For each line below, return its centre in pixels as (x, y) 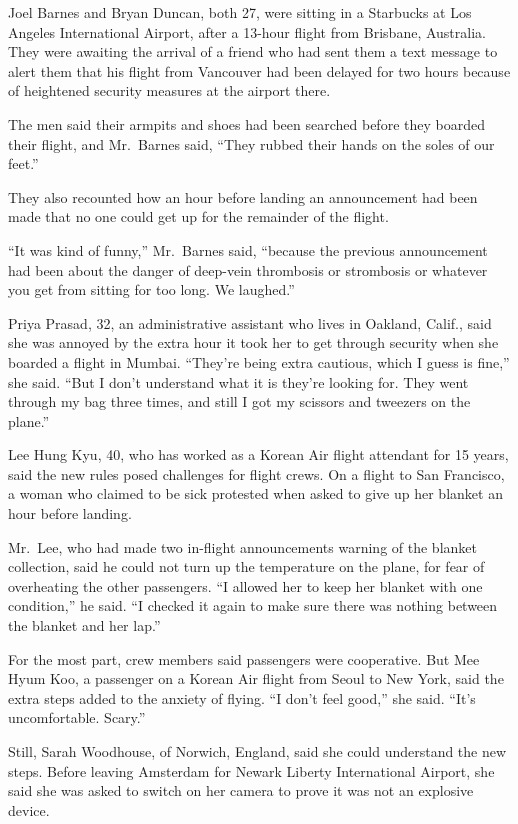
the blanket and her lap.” (84, 625)
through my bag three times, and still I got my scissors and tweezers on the (239, 401)
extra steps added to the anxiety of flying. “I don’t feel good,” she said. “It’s (242, 697)
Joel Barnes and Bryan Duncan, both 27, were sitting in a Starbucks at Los (240, 12)
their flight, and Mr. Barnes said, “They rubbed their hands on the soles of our (251, 143)
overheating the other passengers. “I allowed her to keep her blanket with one (245, 585)
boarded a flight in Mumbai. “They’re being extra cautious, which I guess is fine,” (259, 361)
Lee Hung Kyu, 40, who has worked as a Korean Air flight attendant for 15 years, (258, 454)
